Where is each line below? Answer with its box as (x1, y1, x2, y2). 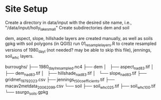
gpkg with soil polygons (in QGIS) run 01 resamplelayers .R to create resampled (5, 40, 157, 47)
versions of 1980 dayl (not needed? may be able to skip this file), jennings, (5, 47, 152, 54)
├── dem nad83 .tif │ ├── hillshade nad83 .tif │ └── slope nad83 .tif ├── (5, 70, 147, 77)
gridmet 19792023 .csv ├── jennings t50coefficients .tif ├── (5, 77, 115, 83)
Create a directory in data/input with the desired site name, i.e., (5, 20, 132, 25)
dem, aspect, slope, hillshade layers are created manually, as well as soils (5, 35, 153, 41)
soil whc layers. (5, 53, 34, 60)
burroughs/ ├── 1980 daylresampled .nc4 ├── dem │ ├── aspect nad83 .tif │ (5, 64, 154, 71)
